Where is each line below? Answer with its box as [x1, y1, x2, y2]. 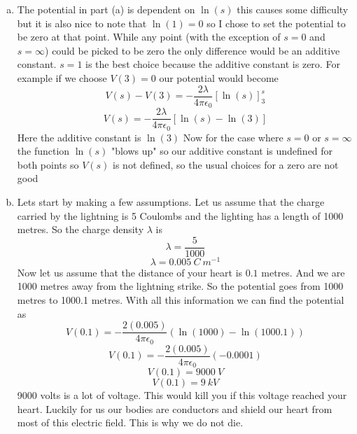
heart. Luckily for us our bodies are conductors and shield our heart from [17, 401, 332, 416]
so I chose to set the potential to [206, 15, 346, 30]
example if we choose [17, 70, 107, 85]
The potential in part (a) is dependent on [17, 2, 195, 16]
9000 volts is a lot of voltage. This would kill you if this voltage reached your [17, 388, 347, 402]
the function [17, 143, 70, 158]
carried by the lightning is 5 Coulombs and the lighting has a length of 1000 [17, 208, 344, 223]
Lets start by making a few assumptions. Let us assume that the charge [17, 194, 325, 209]
